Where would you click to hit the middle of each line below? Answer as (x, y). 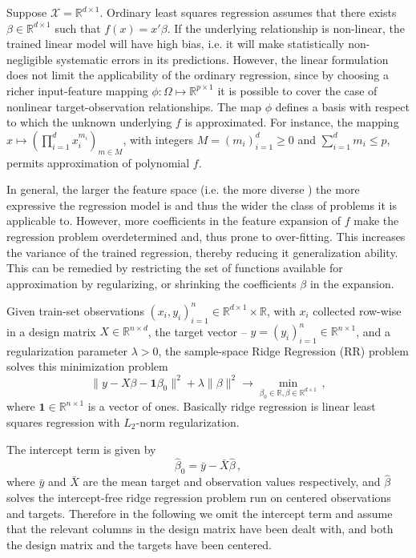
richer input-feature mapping (77, 90)
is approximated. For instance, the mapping (292, 122)
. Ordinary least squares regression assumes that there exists (248, 12)
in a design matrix (51, 331)
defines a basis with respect (342, 106)
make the (376, 221)
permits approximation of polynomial (98, 162)
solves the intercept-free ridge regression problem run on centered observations (199, 497)
